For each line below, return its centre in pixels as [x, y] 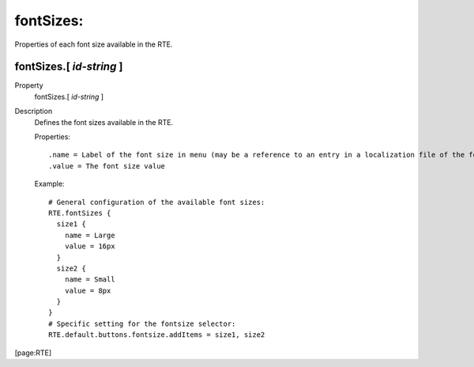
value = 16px [90, 246]
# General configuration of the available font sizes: [157, 202]
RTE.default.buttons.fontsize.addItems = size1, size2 [157, 335]
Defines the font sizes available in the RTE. [104, 122]
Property [29, 85]
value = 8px [88, 290]
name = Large [90, 235]
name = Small [90, 280]
